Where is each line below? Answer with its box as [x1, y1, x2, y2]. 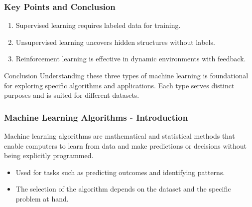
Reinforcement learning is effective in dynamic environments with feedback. [15, 53, 246, 64]
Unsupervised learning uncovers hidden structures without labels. [15, 36, 215, 47]
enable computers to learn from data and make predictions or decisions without [4, 140, 247, 151]
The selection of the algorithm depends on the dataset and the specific [15, 184, 231, 194]
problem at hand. [15, 193, 69, 204]
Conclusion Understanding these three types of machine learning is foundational [4, 70, 249, 80]
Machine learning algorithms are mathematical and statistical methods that [4, 131, 235, 141]
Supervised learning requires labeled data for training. [15, 20, 181, 30]
